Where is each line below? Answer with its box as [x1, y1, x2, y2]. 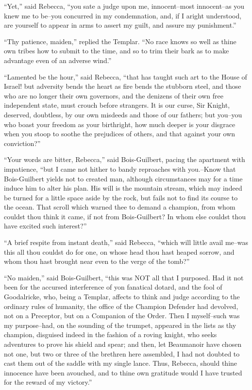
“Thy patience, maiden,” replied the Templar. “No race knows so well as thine [4, 36, 236, 46]
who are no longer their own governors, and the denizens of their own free [4, 90, 223, 100]
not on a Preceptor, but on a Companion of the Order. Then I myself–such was [4, 310, 240, 321]
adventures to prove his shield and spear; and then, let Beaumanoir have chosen [4, 339, 242, 349]
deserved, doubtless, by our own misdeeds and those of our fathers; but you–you [4, 109, 242, 119]
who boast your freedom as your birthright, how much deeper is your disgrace [4, 119, 235, 129]
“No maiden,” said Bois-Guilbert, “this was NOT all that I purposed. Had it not [4, 272, 244, 282]
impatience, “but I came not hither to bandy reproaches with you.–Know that [4, 163, 236, 174]
